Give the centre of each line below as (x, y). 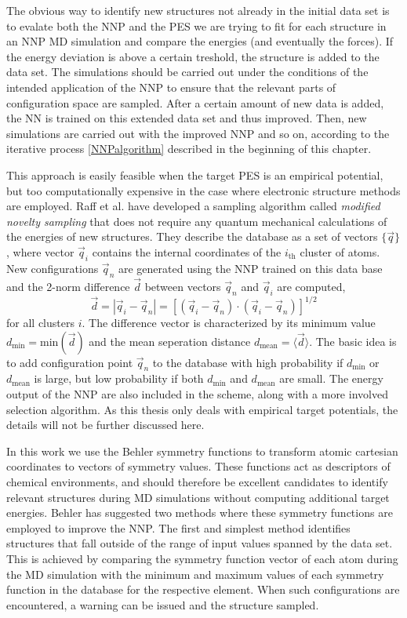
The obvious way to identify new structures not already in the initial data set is (198, 10)
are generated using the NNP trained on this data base (250, 268)
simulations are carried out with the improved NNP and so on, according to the (198, 133)
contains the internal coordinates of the (187, 251)
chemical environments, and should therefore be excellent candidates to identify (197, 481)
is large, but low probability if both (119, 378)
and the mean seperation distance (170, 341)
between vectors (183, 286)
